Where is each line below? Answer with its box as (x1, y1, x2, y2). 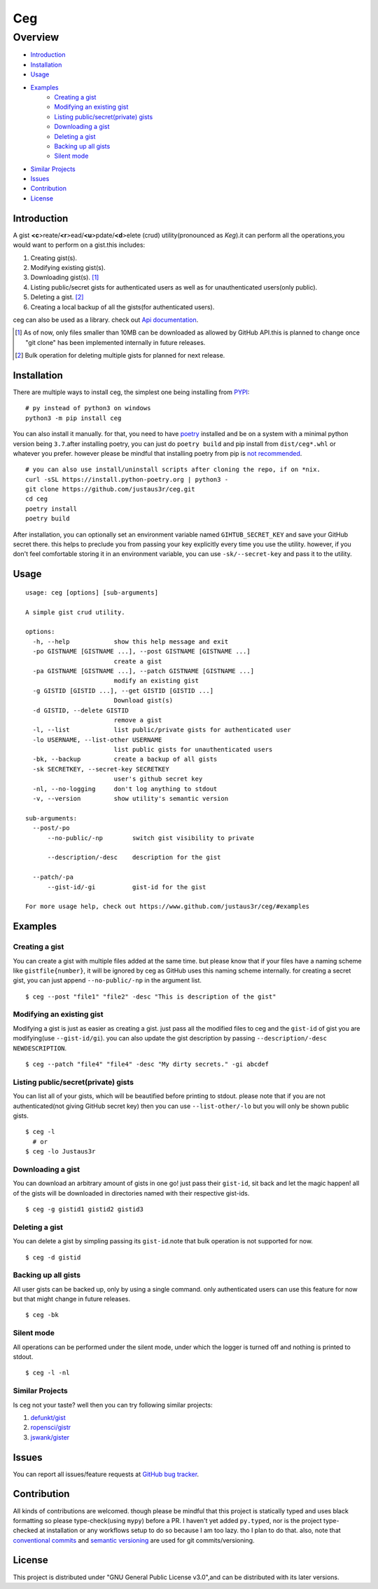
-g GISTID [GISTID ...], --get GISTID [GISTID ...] (32, 687, 213, 694)
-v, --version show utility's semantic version (32, 795, 229, 803)
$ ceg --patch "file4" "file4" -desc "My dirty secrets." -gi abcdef (25, 1060, 269, 1068)
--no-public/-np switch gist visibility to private (47, 834, 255, 841)
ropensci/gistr (30, 1424, 71, 1432)
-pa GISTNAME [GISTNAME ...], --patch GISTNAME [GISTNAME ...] (32, 667, 255, 675)
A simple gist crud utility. (25, 608, 125, 616)
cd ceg (25, 495, 48, 503)
